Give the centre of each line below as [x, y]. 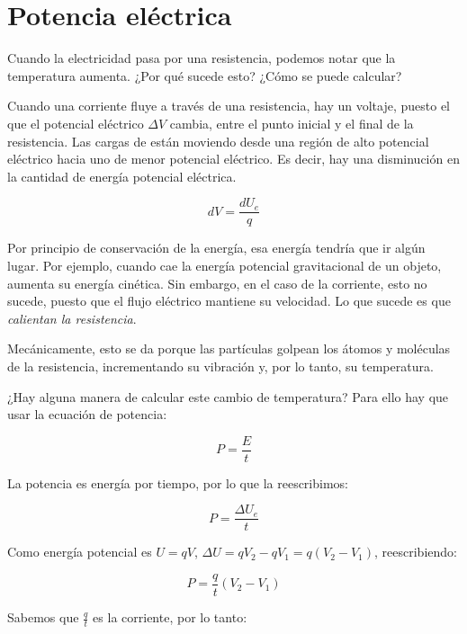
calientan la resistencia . [72, 318]
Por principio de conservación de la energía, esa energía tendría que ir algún [216, 248]
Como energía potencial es [80, 552]
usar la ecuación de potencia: [87, 414]
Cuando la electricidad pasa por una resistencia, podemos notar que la [202, 58]
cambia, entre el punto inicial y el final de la [292, 123]
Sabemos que [43, 617]
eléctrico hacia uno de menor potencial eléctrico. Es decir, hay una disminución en [233, 159]
